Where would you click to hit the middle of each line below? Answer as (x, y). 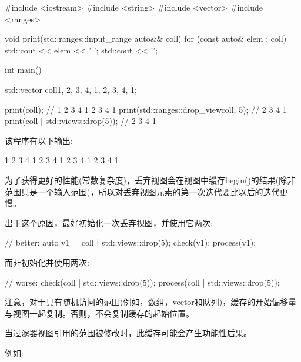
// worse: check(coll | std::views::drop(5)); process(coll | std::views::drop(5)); (142, 282)
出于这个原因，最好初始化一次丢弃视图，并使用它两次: (109, 222)
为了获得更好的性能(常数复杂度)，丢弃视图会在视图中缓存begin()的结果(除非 (150, 180)
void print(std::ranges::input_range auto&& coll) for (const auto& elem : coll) (146, 38)
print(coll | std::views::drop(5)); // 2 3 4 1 (81, 121)
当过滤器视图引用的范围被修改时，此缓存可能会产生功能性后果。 (128, 333)
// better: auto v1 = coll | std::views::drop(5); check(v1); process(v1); (131, 242)
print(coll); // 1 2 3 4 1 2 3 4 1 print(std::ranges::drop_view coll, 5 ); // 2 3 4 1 (146, 109)
